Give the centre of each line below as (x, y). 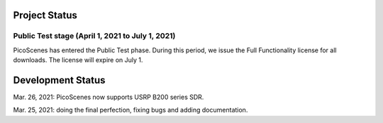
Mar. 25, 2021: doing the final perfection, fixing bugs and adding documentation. (131, 110)
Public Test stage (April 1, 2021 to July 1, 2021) (94, 36)
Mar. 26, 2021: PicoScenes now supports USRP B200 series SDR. (109, 97)
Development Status (59, 80)
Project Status (45, 15)
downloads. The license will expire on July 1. (78, 60)
